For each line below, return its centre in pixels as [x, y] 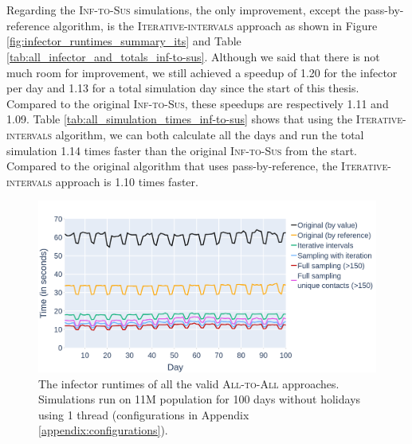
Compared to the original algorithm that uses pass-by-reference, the [172, 166]
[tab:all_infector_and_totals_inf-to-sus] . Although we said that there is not [193, 56]
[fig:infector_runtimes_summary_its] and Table [124, 41]
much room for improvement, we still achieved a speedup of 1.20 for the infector [202, 72]
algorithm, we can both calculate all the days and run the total [210, 134]
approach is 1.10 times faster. [127, 181]
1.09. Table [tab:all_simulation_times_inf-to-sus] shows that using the [180, 119]
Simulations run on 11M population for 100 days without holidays [200, 399]
